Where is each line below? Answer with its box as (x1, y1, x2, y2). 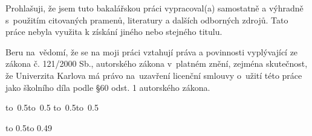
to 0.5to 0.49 (5, 121, 52, 134)
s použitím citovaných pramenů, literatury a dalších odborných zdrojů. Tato (5, 13, 288, 26)
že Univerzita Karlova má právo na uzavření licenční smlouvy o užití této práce (5, 69, 302, 81)
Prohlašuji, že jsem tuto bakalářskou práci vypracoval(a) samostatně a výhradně (5, 2, 304, 14)
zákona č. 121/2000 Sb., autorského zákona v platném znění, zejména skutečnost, (5, 57, 308, 70)
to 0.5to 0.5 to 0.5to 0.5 (5, 101, 99, 114)
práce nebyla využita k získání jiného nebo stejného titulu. (5, 25, 223, 38)
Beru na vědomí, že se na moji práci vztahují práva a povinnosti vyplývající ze (5, 45, 298, 58)
